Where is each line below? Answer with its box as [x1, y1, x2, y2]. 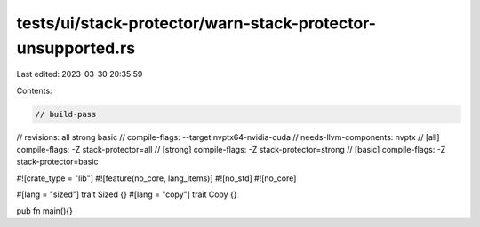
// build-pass [35, 109, 97, 119]
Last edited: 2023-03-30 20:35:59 [16, 69, 143, 80]
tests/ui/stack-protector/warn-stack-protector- [16, 13, 377, 33]
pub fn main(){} [16, 205, 73, 216]
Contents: [16, 85, 52, 96]
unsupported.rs [16, 38, 136, 58]
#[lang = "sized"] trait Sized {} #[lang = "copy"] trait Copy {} [16, 189, 237, 200]
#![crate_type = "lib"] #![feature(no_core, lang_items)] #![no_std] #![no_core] [16, 173, 297, 184]
